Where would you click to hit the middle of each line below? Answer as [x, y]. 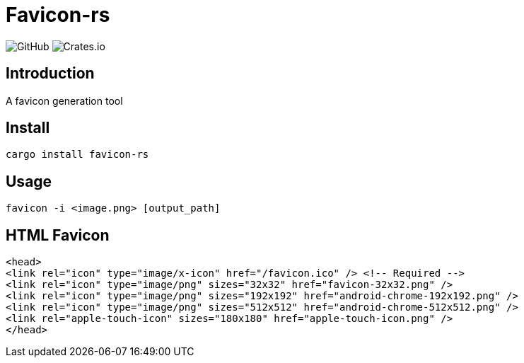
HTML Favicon [58, 235]
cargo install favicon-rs [77, 155]
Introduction [50, 74]
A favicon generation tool [64, 100]
